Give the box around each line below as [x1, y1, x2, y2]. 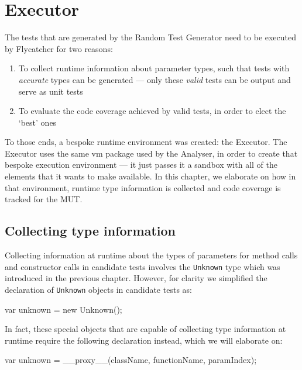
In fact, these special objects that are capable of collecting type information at [5, 323, 286, 335]
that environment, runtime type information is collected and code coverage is [5, 181, 281, 193]
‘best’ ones [18, 116, 57, 128]
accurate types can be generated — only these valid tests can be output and [18, 73, 291, 85]
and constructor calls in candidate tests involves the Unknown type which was [5, 260, 280, 272]
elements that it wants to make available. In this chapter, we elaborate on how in [5, 170, 296, 182]
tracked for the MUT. [5, 193, 83, 205]
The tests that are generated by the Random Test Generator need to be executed [5, 31, 297, 43]
